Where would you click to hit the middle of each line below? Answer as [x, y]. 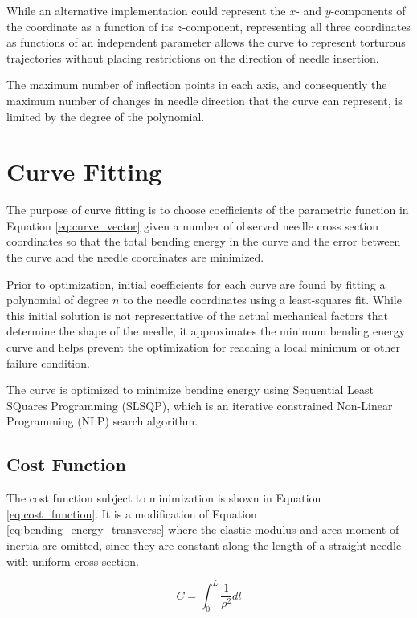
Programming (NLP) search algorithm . [102, 421]
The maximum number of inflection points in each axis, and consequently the [197, 85]
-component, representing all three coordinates [296, 26]
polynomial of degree [58, 300]
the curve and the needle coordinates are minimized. [135, 257]
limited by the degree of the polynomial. [106, 116]
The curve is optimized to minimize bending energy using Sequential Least [190, 390]
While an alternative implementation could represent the [146, 10]
